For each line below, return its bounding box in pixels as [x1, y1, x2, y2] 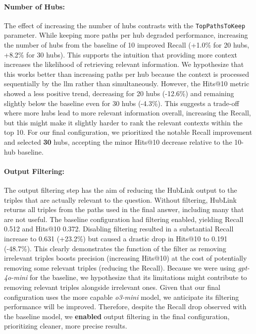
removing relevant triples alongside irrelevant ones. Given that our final [4, 281, 220, 292]
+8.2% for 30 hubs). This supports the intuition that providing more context [4, 49, 238, 59]
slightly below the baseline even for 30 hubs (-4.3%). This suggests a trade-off [4, 98, 239, 108]
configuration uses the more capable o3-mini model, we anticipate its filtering [4, 291, 239, 302]
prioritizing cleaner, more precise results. [4, 321, 127, 331]
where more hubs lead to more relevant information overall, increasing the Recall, [4, 108, 251, 118]
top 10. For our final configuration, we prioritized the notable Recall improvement [4, 127, 253, 137]
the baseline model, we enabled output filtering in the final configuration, [4, 311, 230, 321]
